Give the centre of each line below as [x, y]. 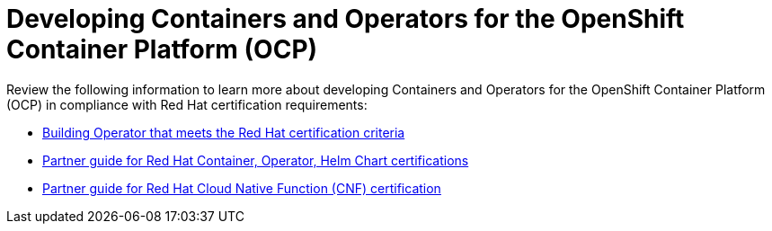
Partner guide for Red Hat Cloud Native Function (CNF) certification [242, 188]
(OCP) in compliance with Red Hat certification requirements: [187, 104]
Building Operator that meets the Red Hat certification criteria [224, 132]
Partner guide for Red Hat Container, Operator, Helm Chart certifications [256, 160]
